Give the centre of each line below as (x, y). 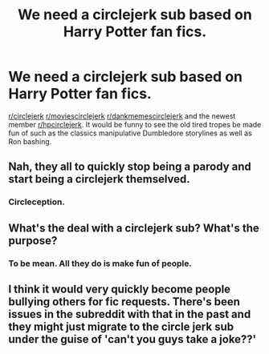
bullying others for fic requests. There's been (124, 302)
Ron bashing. (30, 141)
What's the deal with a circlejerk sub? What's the (134, 228)
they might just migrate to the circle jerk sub (121, 326)
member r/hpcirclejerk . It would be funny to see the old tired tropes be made (135, 124)
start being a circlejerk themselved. (99, 179)
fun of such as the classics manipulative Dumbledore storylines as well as (130, 133)
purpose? (33, 241)
